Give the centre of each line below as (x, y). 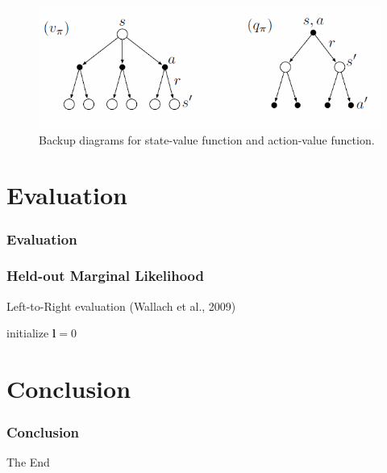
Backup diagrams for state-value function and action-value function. (207, 139)
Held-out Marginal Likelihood (105, 276)
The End (28, 462)
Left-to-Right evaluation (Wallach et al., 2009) (121, 306)
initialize (28, 333)
